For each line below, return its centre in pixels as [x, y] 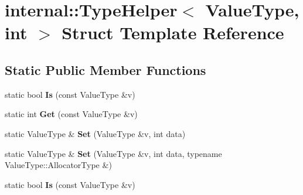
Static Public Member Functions [105, 69]
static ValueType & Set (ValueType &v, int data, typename [113, 153]
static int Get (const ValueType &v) [71, 114]
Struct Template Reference [173, 32]
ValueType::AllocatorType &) [58, 165]
